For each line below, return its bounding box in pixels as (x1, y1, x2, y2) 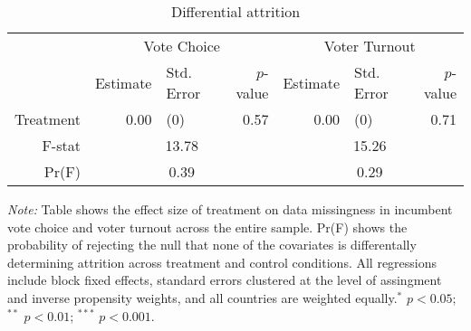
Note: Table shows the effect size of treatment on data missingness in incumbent (7, 200, 453, 218)
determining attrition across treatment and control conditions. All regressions (7, 252, 437, 271)
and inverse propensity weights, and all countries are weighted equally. (7, 288, 398, 307)
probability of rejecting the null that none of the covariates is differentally (7, 235, 417, 254)
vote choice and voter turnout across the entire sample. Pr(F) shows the (7, 217, 408, 236)
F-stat (42, 135, 81, 156)
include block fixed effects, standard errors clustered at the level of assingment (7, 270, 442, 289)
